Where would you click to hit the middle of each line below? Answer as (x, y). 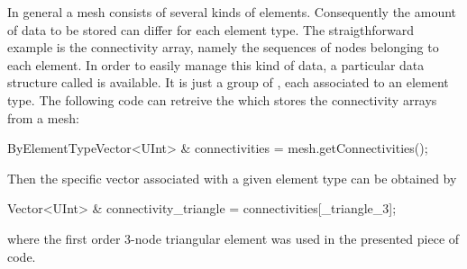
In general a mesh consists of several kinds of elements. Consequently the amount (232, 12)
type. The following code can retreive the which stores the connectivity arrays (222, 99)
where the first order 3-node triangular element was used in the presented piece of (233, 238)
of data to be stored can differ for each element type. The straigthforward (211, 29)
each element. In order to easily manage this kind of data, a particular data (216, 64)
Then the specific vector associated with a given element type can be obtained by (232, 178)
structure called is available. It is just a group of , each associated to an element (228, 82)
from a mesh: (43, 117)
